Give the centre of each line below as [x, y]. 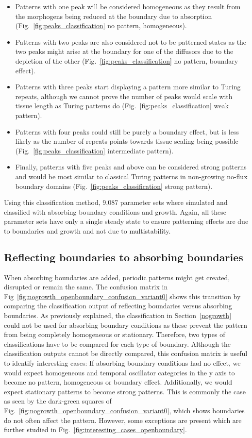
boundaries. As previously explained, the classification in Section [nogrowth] [118, 315]
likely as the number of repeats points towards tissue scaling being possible [127, 141]
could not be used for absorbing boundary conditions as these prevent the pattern [126, 325]
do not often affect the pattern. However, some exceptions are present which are [123, 420]
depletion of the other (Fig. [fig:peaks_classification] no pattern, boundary [127, 60]
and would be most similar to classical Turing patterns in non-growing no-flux [131, 176]
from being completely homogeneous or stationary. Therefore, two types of [115, 334]
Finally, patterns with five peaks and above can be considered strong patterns [131, 167]
